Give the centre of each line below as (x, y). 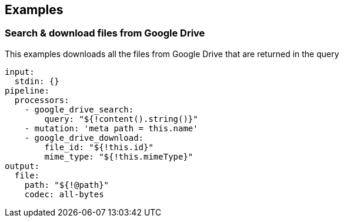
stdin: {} (37, 81)
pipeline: (27, 90)
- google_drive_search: (79, 109)
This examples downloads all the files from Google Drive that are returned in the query (172, 54)
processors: (42, 100)
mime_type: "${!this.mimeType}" (119, 156)
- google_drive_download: (84, 137)
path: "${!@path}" (67, 185)
